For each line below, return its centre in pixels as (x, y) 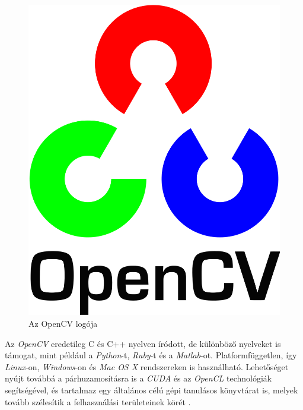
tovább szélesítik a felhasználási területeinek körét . (98, 401)
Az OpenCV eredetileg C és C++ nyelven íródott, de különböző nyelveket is (143, 343)
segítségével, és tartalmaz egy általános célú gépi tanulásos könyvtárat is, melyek (151, 390)
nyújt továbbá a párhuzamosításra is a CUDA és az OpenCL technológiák (138, 378)
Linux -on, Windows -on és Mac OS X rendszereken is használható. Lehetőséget (147, 366)
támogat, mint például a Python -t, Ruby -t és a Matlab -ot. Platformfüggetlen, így (151, 355)
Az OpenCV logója (63, 324)
